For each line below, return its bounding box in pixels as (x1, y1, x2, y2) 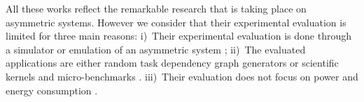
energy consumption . (6, 83, 98, 97)
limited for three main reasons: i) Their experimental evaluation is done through (6, 28, 351, 43)
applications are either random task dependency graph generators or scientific (6, 56, 339, 70)
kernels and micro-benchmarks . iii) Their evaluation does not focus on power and (6, 69, 358, 83)
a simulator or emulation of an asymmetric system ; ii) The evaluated (6, 42, 306, 56)
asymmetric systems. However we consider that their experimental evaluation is (6, 15, 346, 29)
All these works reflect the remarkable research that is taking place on (6, 1, 307, 15)
